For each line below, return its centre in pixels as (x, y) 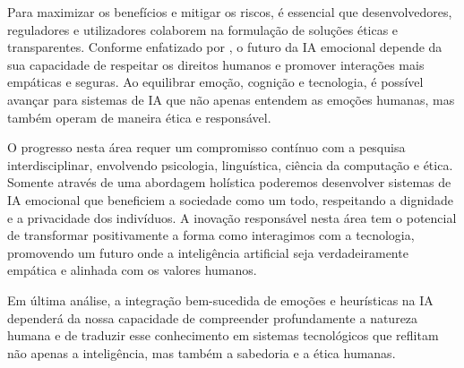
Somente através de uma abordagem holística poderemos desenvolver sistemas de (229, 182)
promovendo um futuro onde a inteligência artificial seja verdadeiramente (208, 252)
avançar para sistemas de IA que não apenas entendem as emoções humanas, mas (231, 99)
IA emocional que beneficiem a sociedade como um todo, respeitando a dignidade (230, 199)
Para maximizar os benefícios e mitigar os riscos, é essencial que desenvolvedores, (230, 12)
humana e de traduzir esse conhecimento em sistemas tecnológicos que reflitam (223, 335)
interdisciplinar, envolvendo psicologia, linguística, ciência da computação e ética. (230, 164)
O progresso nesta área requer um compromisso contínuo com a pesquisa (206, 147)
